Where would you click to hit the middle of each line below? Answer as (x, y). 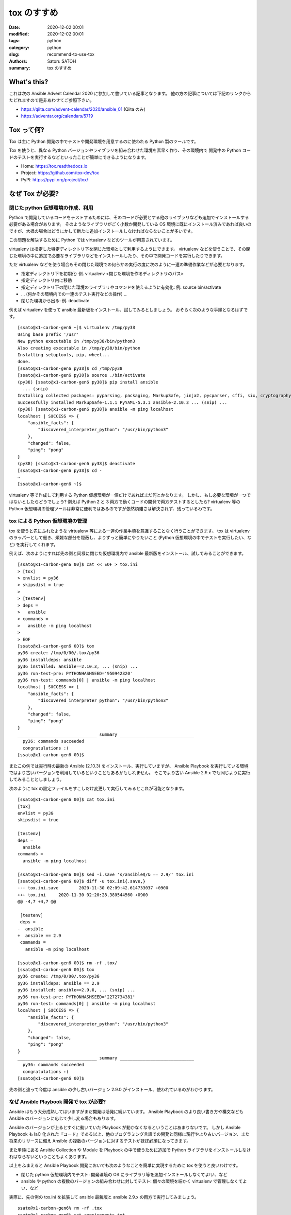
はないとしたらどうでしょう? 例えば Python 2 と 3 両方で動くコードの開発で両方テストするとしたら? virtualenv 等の (125, 502)
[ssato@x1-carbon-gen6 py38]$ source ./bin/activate (81, 375)
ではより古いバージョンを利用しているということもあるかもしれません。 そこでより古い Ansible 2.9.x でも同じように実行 (130, 773)
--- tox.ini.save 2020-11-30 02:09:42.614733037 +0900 (93, 888)
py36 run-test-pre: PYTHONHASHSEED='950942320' (75, 673)
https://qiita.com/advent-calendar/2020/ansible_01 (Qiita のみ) (83, 109)
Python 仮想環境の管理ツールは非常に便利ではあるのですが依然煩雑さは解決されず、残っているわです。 (112, 508)
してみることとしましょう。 (36, 780)
